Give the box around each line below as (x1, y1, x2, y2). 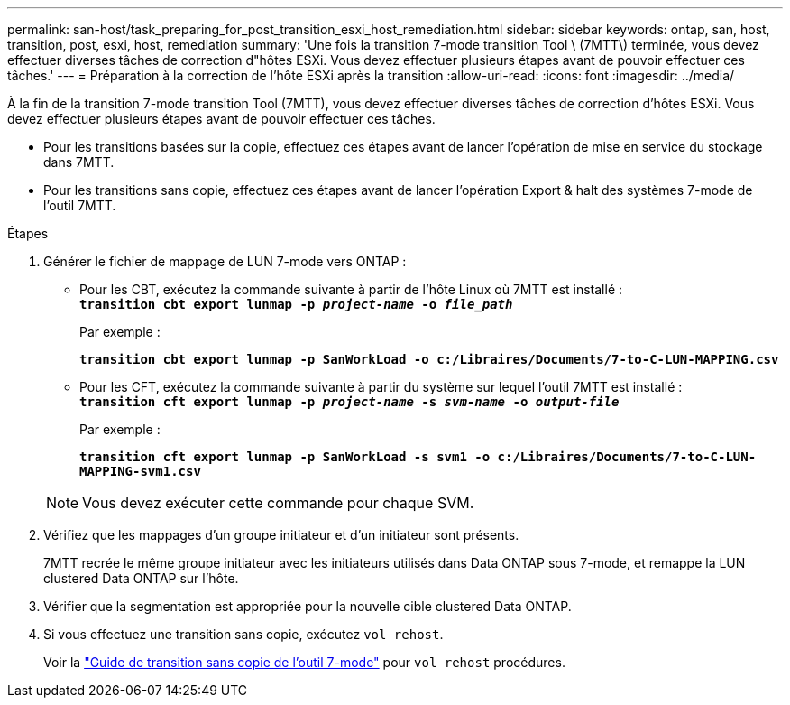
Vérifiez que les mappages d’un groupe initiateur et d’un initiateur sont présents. (43, 527, 519, 543)
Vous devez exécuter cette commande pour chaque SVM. (82, 494, 474, 512)
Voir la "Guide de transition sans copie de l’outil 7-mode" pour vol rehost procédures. (43, 654, 565, 670)
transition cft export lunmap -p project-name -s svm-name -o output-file (79, 394, 620, 409)
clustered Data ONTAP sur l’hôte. (43, 570, 239, 586)
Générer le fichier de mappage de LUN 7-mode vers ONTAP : (43, 254, 407, 269)
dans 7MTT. (43, 154, 115, 170)
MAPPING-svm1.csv (79, 464, 201, 478)
